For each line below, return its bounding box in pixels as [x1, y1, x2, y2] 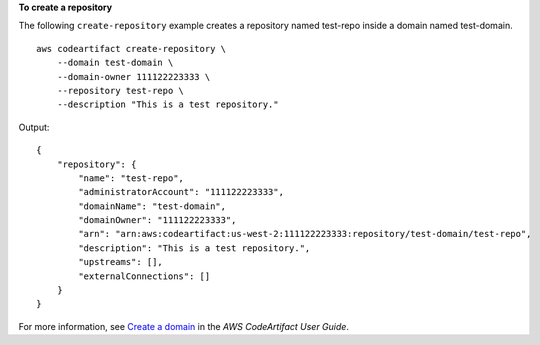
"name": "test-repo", [78, 172, 185, 184]
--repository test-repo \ [56, 85, 185, 96]
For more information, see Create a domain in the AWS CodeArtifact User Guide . [18, 320, 350, 332]
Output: [18, 121, 50, 133]
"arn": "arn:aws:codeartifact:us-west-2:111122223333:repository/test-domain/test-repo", [78, 228, 532, 240]
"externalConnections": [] [78, 270, 211, 282]
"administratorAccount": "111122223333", [78, 186, 285, 198]
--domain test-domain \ [56, 57, 174, 69]
